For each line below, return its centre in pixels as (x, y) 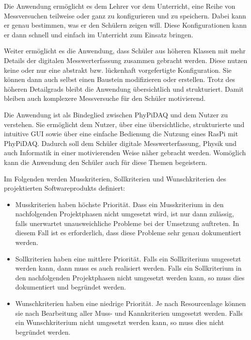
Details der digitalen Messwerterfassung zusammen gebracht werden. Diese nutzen (126, 60)
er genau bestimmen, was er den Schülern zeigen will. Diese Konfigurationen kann (125, 25)
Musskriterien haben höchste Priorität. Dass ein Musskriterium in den (119, 204)
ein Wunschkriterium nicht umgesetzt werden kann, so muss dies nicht (120, 322)
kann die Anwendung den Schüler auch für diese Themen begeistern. (106, 162)
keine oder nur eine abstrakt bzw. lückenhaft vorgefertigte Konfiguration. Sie (118, 70)
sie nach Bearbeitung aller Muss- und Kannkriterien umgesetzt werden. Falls (129, 313)
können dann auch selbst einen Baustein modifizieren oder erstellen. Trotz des (120, 79)
